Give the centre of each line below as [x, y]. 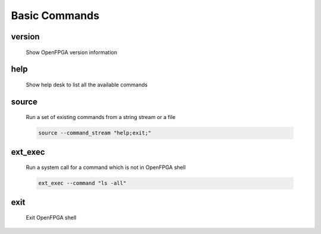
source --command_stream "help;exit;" [95, 133]
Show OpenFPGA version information [71, 52]
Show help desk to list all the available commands [87, 85]
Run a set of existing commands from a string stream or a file [100, 117]
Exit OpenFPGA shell [51, 218]
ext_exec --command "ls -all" [82, 183]
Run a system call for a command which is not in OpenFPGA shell [106, 167]
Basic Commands [55, 15]
